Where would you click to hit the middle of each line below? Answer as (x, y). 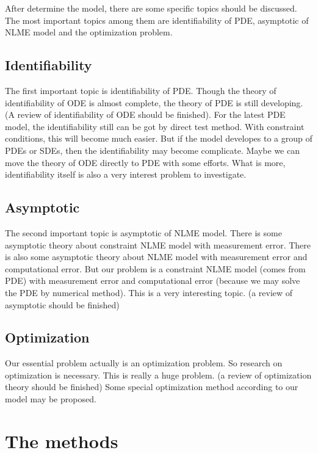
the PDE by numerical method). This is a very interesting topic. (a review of (149, 292)
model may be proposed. (51, 399)
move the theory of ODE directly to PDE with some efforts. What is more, (145, 162)
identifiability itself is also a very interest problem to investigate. (126, 174)
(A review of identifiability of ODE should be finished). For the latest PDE (145, 114)
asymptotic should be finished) (62, 304)
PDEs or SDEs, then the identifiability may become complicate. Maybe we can (152, 150)
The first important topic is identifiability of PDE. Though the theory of (141, 90)
